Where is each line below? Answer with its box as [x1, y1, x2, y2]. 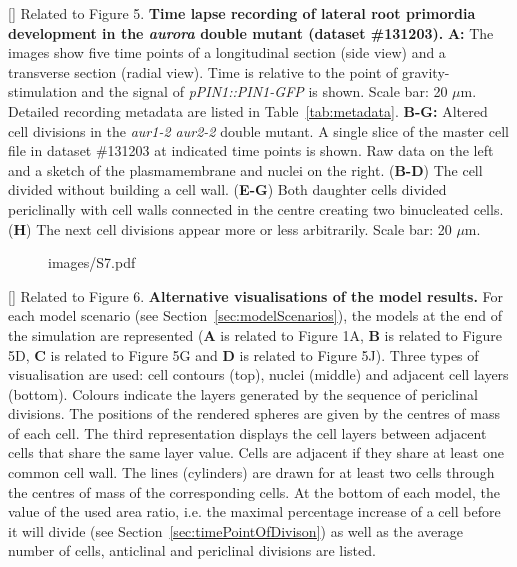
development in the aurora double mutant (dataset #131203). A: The [8, 22, 494, 43]
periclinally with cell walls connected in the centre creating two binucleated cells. [8, 198, 504, 219]
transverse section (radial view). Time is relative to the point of [8, 61, 398, 82]
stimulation [8, 81, 77, 102]
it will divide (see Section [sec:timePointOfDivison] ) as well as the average [8, 520, 464, 541]
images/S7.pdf [48, 252, 136, 273]
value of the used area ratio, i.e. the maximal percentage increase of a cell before [8, 501, 501, 522]
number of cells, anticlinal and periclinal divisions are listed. [8, 540, 376, 561]
